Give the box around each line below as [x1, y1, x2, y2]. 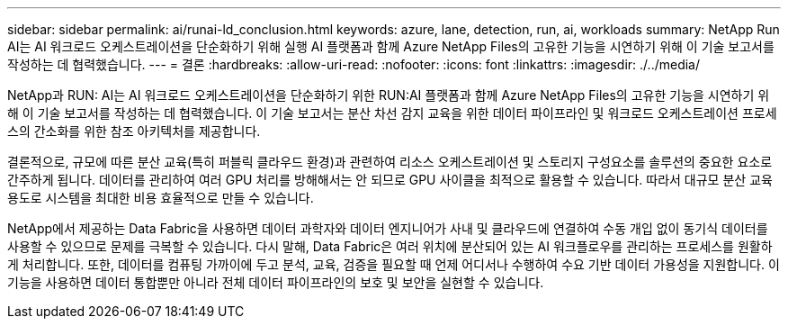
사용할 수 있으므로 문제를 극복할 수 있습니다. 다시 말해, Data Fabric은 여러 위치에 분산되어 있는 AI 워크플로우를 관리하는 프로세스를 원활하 [7, 239, 773, 254]
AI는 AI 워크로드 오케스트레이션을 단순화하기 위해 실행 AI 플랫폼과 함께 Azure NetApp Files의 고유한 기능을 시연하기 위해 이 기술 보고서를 [7, 39, 775, 54]
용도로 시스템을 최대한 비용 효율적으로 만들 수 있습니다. [7, 190, 314, 205]
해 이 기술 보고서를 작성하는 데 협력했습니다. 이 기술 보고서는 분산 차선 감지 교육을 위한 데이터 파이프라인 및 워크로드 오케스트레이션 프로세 [7, 105, 777, 121]
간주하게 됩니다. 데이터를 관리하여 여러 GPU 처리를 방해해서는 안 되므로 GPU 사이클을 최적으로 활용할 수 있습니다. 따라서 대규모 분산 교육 [7, 172, 773, 187]
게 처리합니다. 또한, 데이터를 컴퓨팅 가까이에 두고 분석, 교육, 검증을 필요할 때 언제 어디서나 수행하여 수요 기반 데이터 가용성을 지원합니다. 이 [7, 257, 780, 272]
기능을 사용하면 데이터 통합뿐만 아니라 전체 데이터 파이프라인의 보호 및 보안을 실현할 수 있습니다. [7, 275, 544, 290]
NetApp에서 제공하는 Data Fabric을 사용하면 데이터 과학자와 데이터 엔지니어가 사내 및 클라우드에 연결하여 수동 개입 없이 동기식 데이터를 [7, 221, 768, 236]
